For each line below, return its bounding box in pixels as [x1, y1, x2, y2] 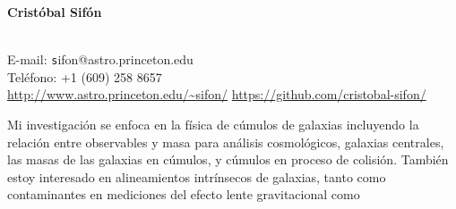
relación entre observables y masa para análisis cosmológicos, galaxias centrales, [7, 132, 444, 151]
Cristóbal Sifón [7, 3, 102, 21]
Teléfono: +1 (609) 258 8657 [7, 67, 162, 86]
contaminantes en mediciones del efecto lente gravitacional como [7, 185, 360, 204]
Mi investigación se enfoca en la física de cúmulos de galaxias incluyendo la [7, 115, 419, 134]
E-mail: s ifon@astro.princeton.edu [7, 50, 194, 69]
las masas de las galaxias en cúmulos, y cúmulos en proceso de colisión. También [7, 150, 449, 169]
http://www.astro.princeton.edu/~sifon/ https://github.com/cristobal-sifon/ [7, 85, 426, 104]
